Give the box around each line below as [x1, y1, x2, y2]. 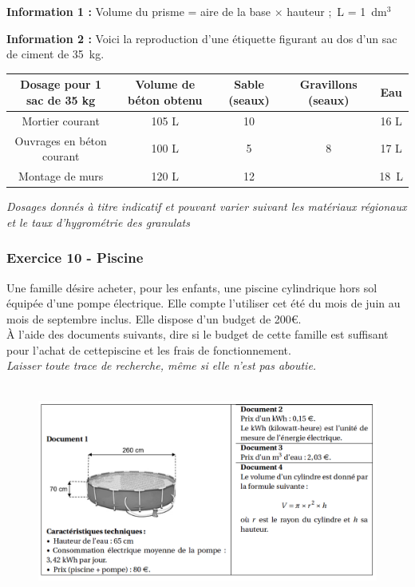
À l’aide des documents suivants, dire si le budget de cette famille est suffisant [6, 326, 389, 343]
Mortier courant [22, 112, 100, 129]
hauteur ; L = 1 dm [287, 3, 387, 19]
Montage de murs [18, 168, 104, 184]
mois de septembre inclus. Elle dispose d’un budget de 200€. [6, 310, 302, 327]
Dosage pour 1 [20, 76, 102, 93]
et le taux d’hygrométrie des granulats [6, 213, 190, 230]
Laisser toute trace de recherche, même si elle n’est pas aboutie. [6, 357, 317, 374]
